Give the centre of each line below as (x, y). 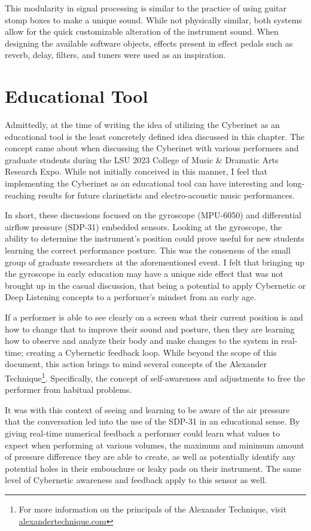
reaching (20, 195)
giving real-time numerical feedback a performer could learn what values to (142, 433)
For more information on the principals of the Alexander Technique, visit (153, 509)
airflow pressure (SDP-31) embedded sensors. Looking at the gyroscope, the (144, 226)
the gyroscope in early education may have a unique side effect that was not (144, 274)
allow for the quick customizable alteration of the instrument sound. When (142, 31)
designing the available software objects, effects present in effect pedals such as (149, 43)
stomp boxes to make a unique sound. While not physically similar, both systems (153, 19)
